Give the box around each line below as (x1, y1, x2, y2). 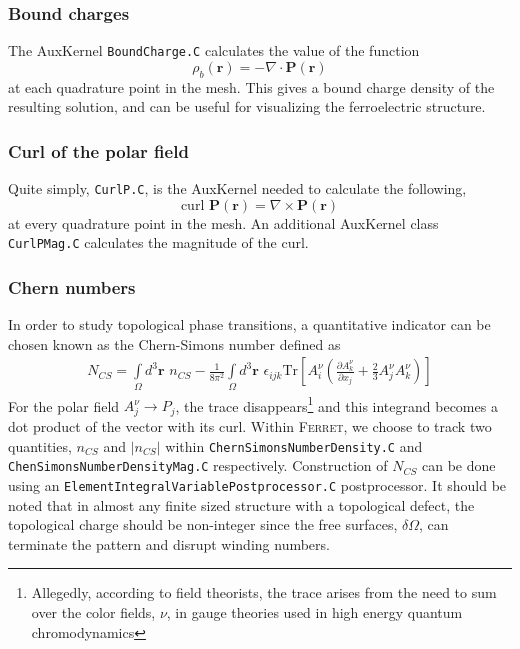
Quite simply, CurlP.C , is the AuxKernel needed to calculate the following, (8, 178, 467, 199)
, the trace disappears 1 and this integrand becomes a (175, 392, 498, 416)
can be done (421, 455, 496, 476)
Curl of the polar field (8, 138, 189, 163)
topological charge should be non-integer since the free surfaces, (8, 514, 398, 535)
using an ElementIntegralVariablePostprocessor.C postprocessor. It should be (8, 475, 507, 496)
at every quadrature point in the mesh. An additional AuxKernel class (8, 212, 439, 233)
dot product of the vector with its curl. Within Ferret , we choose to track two (8, 416, 492, 437)
